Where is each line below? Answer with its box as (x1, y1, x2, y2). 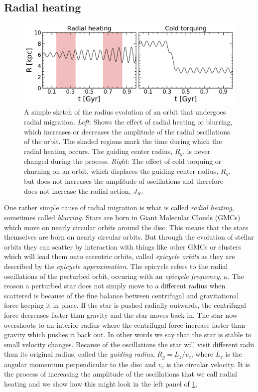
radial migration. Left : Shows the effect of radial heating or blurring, (24, 116, 233, 127)
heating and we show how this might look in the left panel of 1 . (4, 378, 198, 389)
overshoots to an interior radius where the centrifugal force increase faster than (4, 319, 246, 330)
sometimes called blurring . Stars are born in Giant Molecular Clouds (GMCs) (4, 212, 241, 222)
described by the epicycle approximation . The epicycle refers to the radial (4, 261, 228, 271)
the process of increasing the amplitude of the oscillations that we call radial (4, 369, 237, 379)
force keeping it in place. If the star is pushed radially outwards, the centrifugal (4, 300, 246, 310)
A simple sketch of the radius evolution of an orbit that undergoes (24, 107, 226, 117)
